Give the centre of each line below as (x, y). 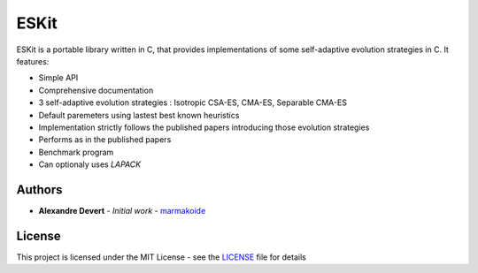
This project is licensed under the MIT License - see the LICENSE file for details (162, 257)
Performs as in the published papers (105, 140)
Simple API (58, 78)
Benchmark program (76, 152)
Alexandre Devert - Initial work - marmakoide (122, 210)
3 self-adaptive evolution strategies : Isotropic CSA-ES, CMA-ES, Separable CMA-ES (193, 102)
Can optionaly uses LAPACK (90, 164)
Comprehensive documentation (96, 90)
